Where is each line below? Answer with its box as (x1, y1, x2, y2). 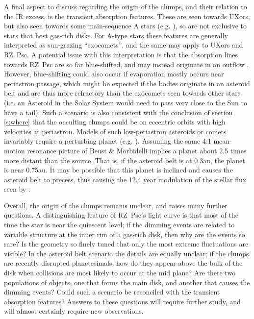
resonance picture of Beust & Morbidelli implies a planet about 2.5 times (27, 145, 247, 155)
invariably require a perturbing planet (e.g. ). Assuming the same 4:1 (4, 136, 211, 146)
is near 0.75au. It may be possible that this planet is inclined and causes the (4, 165, 233, 175)
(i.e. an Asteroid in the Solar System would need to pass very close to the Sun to (4, 97, 247, 107)
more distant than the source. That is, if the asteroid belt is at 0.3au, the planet (4, 155, 245, 165)
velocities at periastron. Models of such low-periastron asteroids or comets (4, 126, 227, 136)
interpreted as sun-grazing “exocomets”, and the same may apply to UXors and (4, 40, 243, 50)
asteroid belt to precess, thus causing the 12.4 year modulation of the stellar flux (4, 174, 247, 184)
